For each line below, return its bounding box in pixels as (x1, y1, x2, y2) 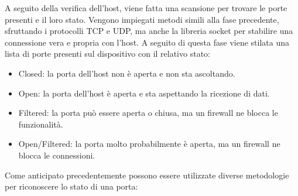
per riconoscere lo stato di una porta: (5, 180, 138, 192)
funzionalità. (18, 118, 63, 130)
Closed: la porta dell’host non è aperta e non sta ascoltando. (18, 67, 235, 79)
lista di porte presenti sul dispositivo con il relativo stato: (5, 47, 210, 60)
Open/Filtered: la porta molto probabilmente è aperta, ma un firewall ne (18, 137, 280, 150)
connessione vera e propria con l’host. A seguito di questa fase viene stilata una (5, 36, 289, 48)
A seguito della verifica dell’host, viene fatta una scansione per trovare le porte (5, 2, 287, 13)
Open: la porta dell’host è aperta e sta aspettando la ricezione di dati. (18, 87, 270, 99)
